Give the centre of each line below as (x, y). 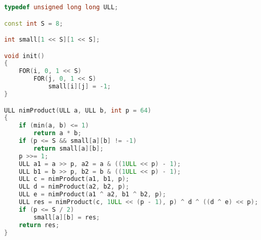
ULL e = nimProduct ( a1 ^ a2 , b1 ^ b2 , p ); (92, 195)
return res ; (39, 225)
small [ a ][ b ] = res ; (67, 217)
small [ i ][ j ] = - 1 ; (79, 87)
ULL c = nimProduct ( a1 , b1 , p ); (74, 179)
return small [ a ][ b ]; (69, 148)
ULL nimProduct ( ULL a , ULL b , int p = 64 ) (78, 110)
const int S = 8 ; (34, 23)
